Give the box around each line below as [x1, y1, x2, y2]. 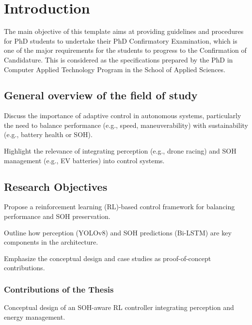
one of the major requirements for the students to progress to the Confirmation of [4, 45, 247, 55]
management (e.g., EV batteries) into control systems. [4, 155, 165, 165]
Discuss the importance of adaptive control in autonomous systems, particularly [4, 110, 241, 121]
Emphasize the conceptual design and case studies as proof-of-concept [4, 253, 211, 263]
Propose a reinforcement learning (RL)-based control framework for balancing [4, 201, 235, 212]
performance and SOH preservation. [4, 211, 110, 221]
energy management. [4, 311, 65, 322]
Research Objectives [4, 179, 108, 194]
